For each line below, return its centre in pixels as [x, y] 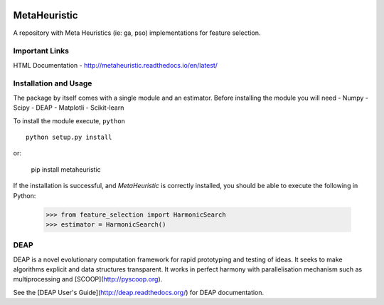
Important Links [41, 51]
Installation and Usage [53, 83]
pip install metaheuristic [66, 169]
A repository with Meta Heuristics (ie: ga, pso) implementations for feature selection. [137, 33]
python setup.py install [69, 137]
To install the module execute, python [69, 120]
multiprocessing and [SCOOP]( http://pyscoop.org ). [88, 279]
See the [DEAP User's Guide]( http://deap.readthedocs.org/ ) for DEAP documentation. [139, 292]
